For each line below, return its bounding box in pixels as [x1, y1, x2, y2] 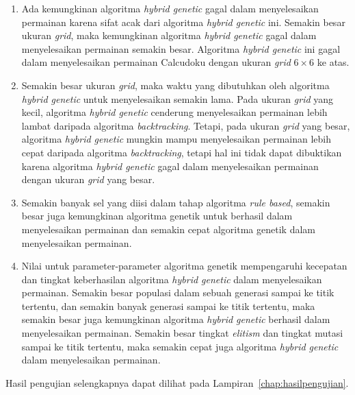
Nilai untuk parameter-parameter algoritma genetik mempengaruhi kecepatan [21, 259, 347, 273]
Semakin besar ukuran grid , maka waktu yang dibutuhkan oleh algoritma [21, 77, 330, 92]
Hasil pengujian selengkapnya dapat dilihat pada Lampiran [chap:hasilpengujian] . [5, 375, 349, 390]
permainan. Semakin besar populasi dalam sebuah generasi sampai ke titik [21, 285, 334, 300]
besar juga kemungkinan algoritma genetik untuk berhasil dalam [21, 208, 293, 223]
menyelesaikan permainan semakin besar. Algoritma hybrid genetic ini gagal [21, 41, 341, 56]
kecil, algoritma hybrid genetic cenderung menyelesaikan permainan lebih [21, 105, 328, 119]
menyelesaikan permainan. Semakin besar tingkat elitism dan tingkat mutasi [21, 326, 343, 340]
